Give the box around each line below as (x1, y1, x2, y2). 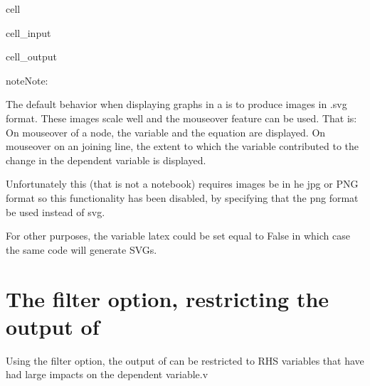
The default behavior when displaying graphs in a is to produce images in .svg (6, 97, 347, 112)
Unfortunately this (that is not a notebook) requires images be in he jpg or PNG (6, 176, 359, 191)
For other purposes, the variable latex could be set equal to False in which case (6, 228, 350, 243)
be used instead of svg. (6, 204, 105, 219)
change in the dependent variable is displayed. (6, 152, 206, 167)
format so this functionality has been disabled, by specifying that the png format (6, 190, 359, 205)
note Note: (6, 73, 48, 87)
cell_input (6, 25, 51, 40)
